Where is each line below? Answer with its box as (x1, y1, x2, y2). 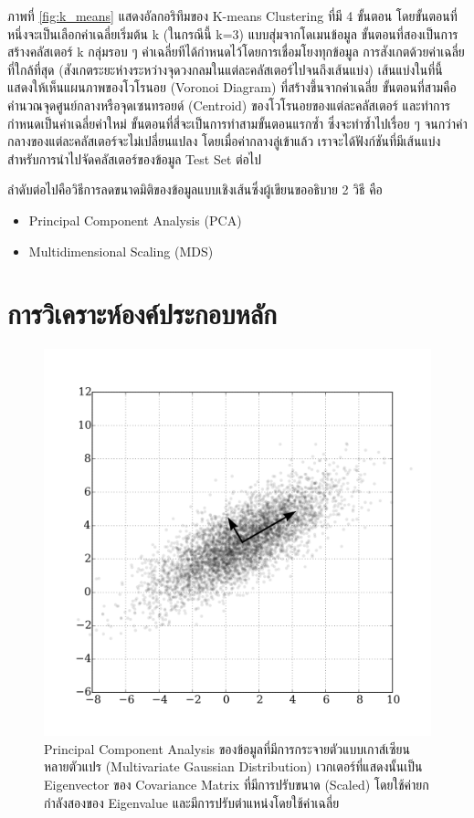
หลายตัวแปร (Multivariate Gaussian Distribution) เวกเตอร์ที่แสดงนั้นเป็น (44, 757, 423, 776)
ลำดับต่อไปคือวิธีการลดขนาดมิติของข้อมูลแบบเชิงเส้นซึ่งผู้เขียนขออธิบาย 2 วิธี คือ (7, 180, 383, 199)
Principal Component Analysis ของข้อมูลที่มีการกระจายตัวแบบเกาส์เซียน (44, 739, 410, 758)
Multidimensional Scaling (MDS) (28, 241, 214, 260)
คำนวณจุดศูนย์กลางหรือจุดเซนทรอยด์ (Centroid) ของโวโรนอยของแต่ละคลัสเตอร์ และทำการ (7, 95, 450, 114)
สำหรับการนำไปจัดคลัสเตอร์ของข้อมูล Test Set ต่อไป (7, 149, 262, 168)
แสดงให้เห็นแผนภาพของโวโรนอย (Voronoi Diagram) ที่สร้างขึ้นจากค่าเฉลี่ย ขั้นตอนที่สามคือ (7, 78, 457, 97)
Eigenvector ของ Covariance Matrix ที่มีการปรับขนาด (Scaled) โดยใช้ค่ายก (44, 775, 429, 794)
